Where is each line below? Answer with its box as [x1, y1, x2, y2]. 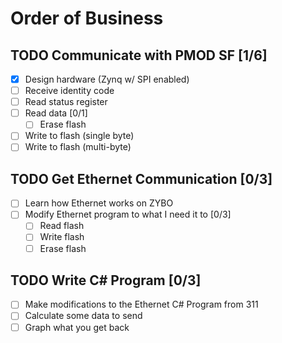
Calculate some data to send [24, 310, 143, 322]
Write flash [39, 231, 85, 243]
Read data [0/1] [24, 107, 88, 119]
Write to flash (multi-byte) [24, 141, 132, 153]
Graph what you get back [24, 321, 130, 333]
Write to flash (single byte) [24, 130, 135, 142]
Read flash [39, 220, 85, 232]
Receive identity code [24, 85, 115, 97]
